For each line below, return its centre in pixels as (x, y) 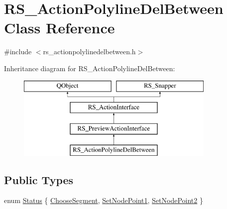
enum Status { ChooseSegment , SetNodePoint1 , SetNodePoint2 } (104, 200)
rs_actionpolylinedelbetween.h (89, 52)
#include (18, 52)
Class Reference (59, 28)
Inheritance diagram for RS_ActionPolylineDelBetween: (90, 68)
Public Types (39, 179)
